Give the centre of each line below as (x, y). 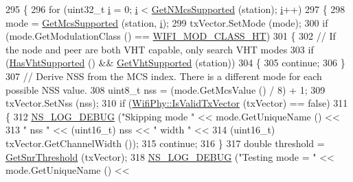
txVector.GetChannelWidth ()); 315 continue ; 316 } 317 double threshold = (165, 143)
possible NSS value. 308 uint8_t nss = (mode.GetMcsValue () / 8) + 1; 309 (166, 89)
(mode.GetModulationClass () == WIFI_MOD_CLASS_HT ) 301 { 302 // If (171, 36)
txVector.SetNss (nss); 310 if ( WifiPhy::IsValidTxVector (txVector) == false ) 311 (177, 103)
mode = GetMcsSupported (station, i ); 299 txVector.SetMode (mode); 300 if (167, 22)
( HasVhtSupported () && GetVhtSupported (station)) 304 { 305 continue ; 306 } (175, 63)
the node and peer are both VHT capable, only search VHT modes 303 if (160, 49)
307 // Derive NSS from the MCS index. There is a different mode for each (164, 76)
